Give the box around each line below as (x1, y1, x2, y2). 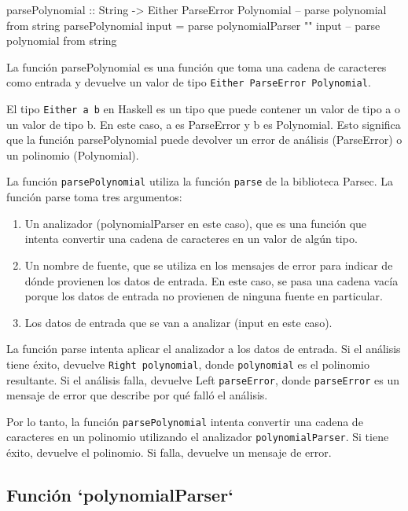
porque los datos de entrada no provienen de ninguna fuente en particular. (24, 288, 383, 304)
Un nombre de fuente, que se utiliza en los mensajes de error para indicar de (24, 256, 393, 273)
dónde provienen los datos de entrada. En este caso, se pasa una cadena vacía (24, 272, 399, 289)
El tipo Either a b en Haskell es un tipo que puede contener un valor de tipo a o (6, 101, 400, 117)
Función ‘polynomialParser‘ (6, 483, 233, 507)
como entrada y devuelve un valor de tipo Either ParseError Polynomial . (6, 74, 371, 90)
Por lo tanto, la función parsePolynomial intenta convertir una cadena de (6, 413, 363, 429)
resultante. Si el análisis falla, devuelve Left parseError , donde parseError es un (6, 371, 399, 388)
